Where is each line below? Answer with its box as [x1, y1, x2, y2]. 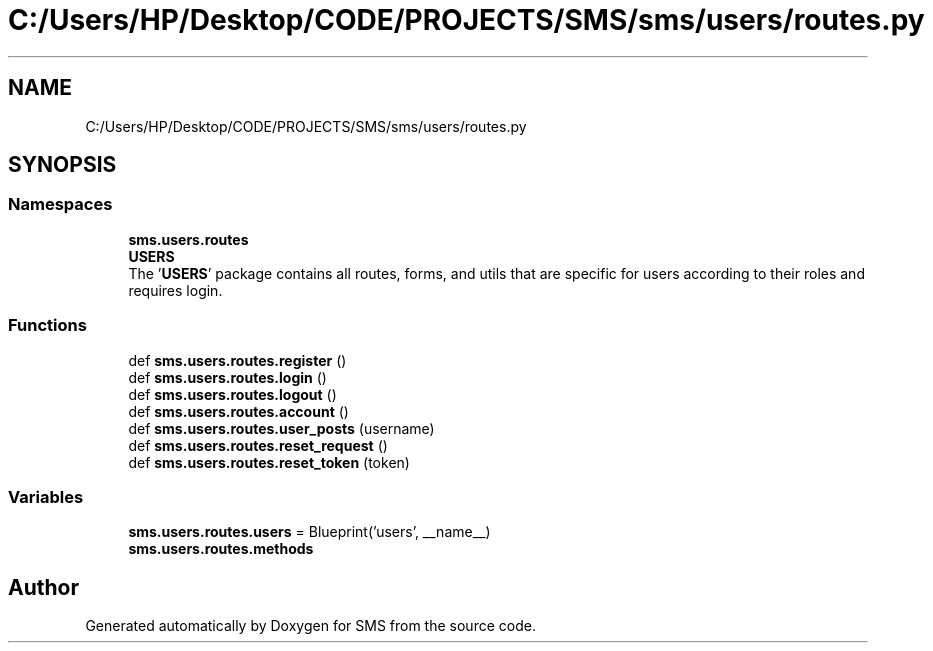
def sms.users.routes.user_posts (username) [128, 419, 435, 437]
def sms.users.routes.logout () [128, 385, 337, 403]
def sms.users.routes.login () [128, 368, 327, 386]
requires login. [128, 281, 223, 299]
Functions [8, 315, 87, 336]
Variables [8, 486, 84, 507]
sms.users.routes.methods [128, 540, 314, 558]
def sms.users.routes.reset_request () [128, 436, 388, 454]
